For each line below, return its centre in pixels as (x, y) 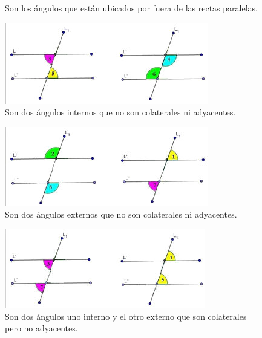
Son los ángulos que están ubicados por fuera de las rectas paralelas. (131, 8)
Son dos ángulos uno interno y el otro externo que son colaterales (126, 316)
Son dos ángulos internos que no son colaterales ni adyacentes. (120, 112)
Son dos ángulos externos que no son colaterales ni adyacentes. (121, 214)
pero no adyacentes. (41, 328)
